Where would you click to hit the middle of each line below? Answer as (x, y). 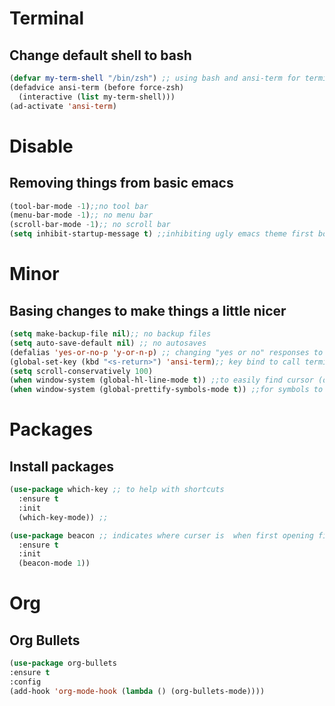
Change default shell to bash (100, 55)
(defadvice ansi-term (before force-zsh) (97, 87)
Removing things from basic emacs (121, 183)
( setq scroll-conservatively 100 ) (81, 371)
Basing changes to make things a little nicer (148, 310)
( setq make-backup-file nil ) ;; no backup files (110, 334)
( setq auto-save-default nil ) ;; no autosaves (108, 343)
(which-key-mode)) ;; (63, 517)
